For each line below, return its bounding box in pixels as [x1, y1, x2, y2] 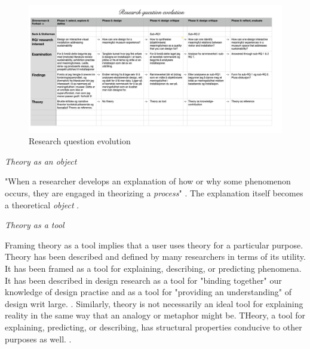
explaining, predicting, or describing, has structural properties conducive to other [5, 320, 302, 333]
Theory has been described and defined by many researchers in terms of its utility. [5, 250, 306, 263]
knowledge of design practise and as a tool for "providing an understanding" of [5, 286, 291, 298]
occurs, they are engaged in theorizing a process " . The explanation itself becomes [5, 187, 303, 199]
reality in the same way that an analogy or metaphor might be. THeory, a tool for [5, 309, 306, 321]
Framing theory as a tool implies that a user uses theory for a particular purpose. [5, 238, 303, 251]
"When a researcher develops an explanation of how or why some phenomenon [5, 175, 291, 187]
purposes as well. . [5, 332, 72, 345]
